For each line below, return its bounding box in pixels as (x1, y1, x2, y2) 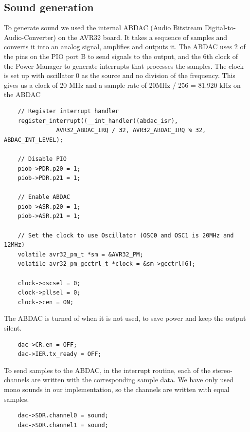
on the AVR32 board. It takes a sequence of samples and (58, 32, 228, 42)
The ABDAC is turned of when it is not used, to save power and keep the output (4, 313, 246, 323)
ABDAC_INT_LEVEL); (4, 136, 63, 143)
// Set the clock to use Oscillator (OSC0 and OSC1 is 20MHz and (18, 232, 234, 239)
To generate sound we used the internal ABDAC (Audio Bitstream (4, 22, 203, 33)
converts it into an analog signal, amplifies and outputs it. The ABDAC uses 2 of (4, 41, 246, 52)
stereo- (213, 365, 232, 375)
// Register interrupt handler (18, 107, 119, 115)
